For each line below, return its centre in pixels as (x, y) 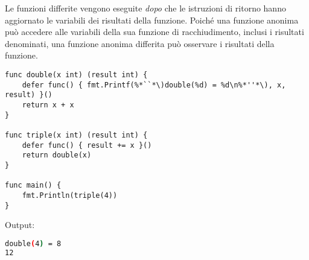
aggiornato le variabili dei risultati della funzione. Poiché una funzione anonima (152, 20)
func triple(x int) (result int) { (76, 135)
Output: (20, 225)
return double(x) (57, 155)
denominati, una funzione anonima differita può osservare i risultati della (140, 43)
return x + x (48, 105)
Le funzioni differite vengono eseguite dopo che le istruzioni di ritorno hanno (145, 8)
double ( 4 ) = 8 (33, 243)
